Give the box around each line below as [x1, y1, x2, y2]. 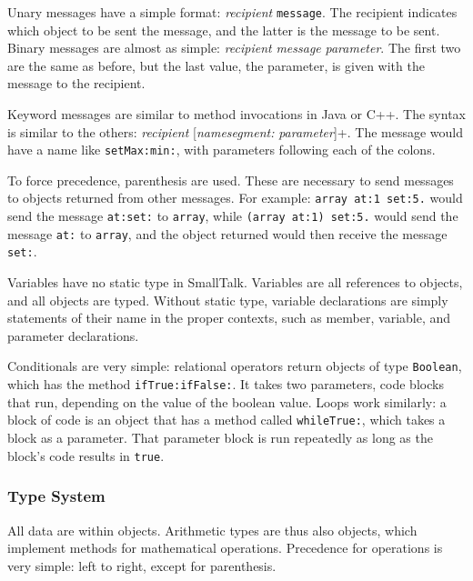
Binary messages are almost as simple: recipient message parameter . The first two [7, 38, 461, 57]
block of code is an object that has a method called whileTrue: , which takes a [7, 410, 446, 429]
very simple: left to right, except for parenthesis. [7, 556, 277, 575]
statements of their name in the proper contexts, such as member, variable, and [7, 308, 451, 327]
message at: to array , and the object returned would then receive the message [7, 224, 448, 243]
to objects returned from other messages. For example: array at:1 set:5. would [7, 188, 463, 207]
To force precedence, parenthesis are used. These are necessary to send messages [7, 170, 454, 189]
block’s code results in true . [7, 446, 165, 465]
